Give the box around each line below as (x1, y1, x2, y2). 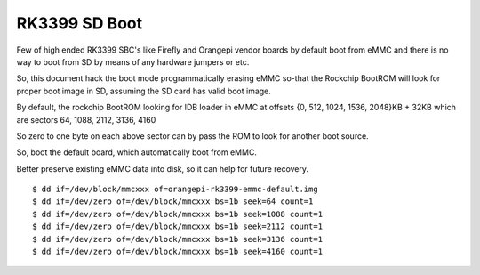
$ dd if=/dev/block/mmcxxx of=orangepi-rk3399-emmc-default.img (32, 184, 319, 195)
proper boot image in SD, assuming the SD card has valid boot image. (16, 85, 271, 96)
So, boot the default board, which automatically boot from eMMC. (16, 147, 258, 158)
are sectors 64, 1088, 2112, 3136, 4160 (16, 114, 156, 125)
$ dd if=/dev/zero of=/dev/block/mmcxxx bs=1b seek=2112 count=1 (32, 222, 324, 231)
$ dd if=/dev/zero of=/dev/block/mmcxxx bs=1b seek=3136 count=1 (32, 234, 324, 244)
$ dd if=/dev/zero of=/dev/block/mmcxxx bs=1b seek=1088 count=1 (32, 209, 324, 219)
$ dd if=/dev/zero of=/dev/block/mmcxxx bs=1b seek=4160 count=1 (32, 247, 324, 257)
